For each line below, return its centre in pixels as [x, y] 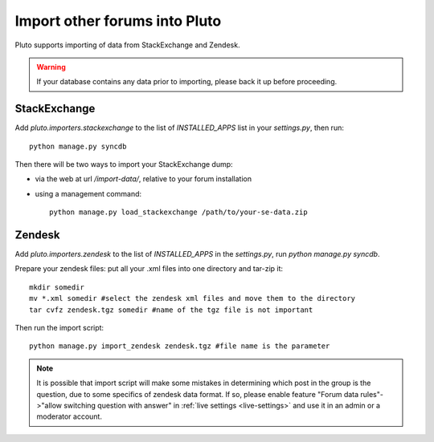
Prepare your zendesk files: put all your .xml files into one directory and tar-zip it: [149, 269]
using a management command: [88, 193]
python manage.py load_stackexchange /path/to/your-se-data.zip [179, 212]
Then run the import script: [59, 328]
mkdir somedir [57, 287]
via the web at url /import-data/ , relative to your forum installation [143, 179]
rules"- [372, 394]
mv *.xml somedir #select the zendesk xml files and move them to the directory [192, 298]
